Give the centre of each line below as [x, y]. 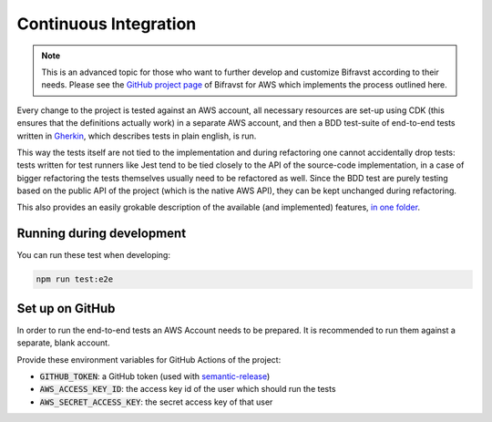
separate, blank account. [63, 343]
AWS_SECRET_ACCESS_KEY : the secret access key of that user [156, 402]
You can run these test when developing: [93, 255]
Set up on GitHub [66, 309]
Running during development [102, 234]
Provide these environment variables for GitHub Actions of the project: [149, 359]
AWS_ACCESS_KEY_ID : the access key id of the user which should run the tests [188, 389]
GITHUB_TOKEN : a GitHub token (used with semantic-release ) [155, 376]
